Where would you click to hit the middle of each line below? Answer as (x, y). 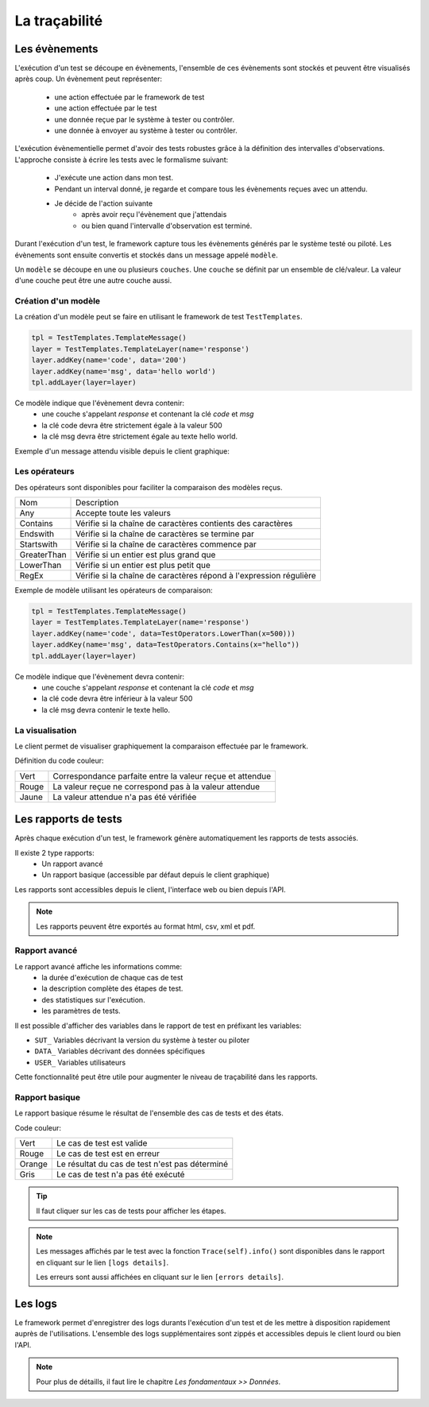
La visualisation (46, 730)
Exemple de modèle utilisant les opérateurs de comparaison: (114, 590)
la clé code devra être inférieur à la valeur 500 (117, 698)
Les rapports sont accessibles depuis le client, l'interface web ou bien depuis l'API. (150, 889)
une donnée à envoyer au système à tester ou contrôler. (146, 130)
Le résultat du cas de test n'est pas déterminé (143, 1164)
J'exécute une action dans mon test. (114, 178)
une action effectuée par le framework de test (129, 97)
